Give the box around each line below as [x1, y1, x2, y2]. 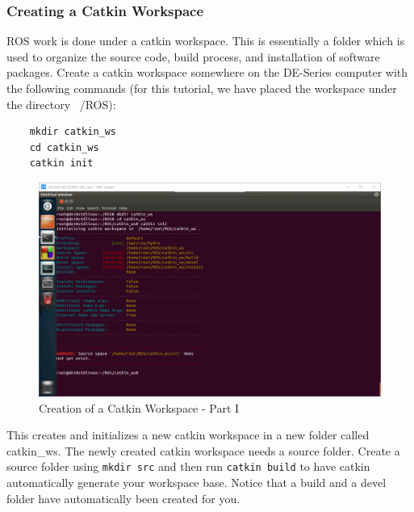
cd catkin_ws [29, 141, 99, 153]
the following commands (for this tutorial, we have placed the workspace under [6, 80, 397, 96]
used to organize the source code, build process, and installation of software [6, 48, 380, 65]
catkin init [29, 157, 94, 170]
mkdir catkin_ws [29, 126, 117, 138]
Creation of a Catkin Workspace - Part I [39, 399, 240, 416]
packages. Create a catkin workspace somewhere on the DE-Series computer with [6, 64, 408, 81]
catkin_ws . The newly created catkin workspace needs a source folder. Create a [6, 442, 400, 459]
